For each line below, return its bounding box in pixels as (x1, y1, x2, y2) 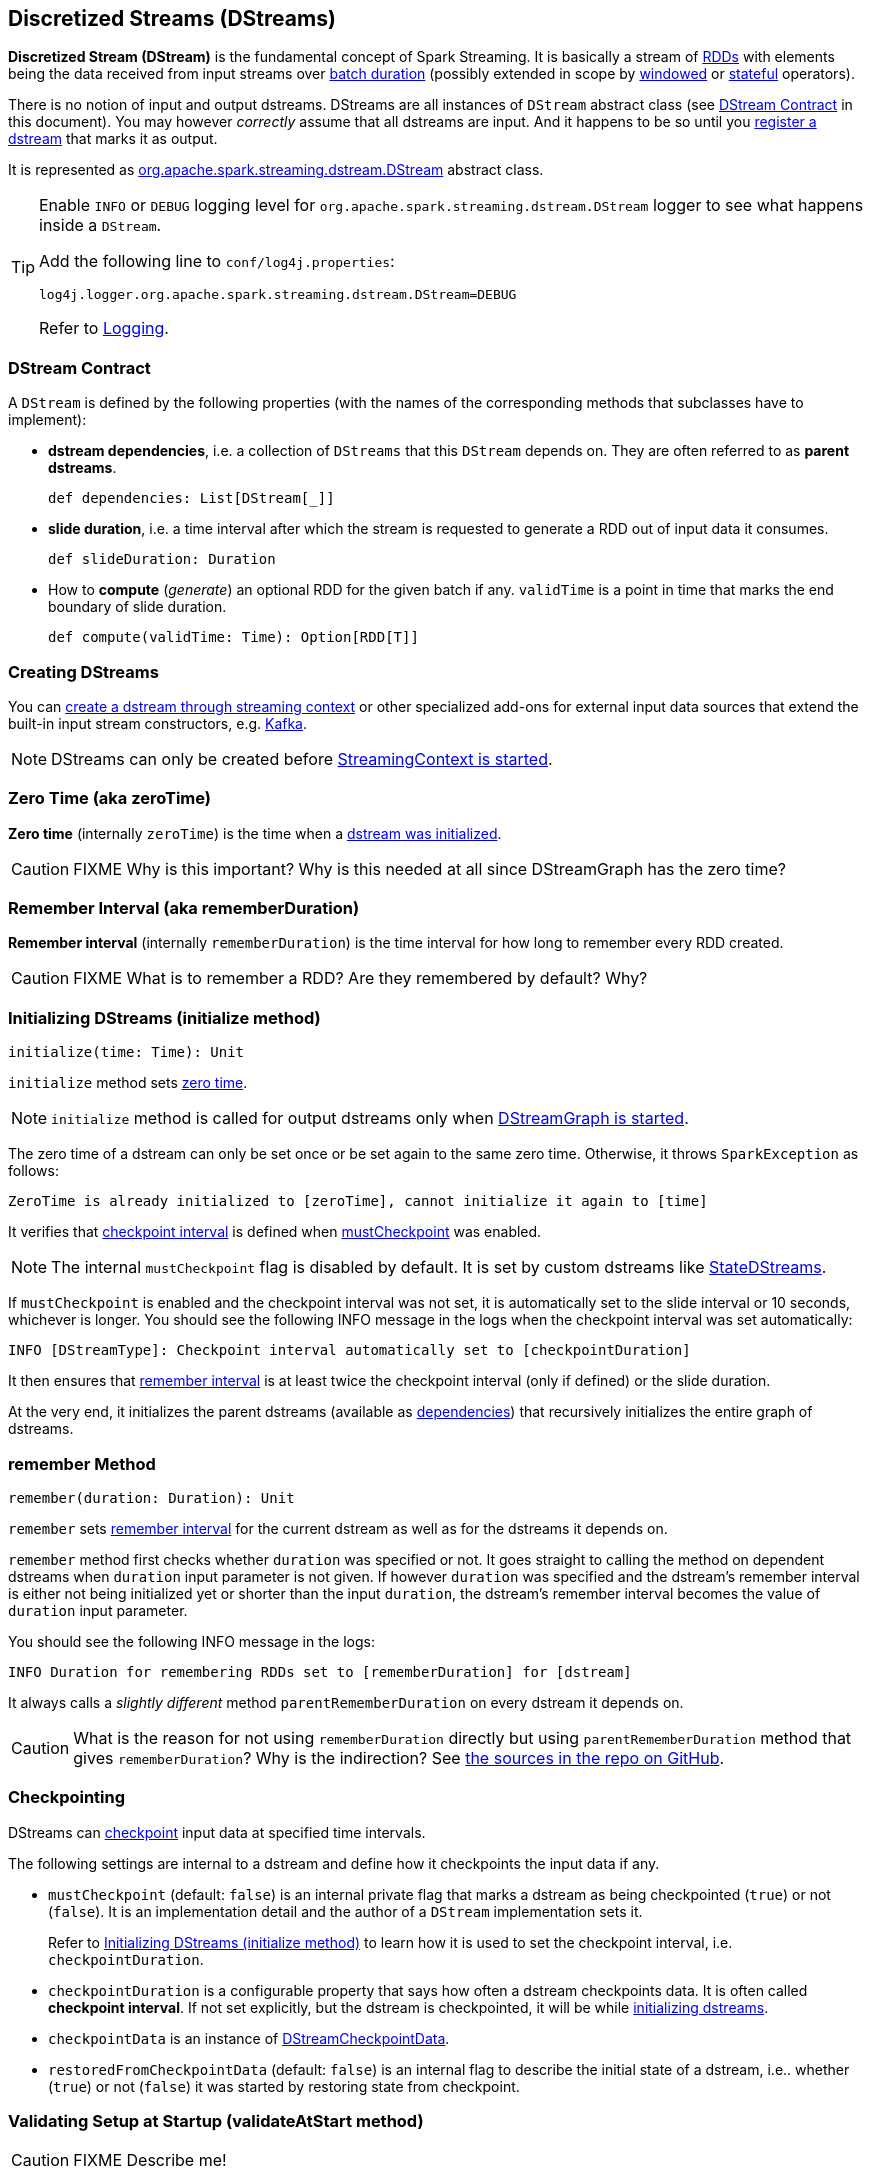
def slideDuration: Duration (48, 551, 276, 568)
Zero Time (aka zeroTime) (8, 788, 211, 809)
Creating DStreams (8, 661, 159, 682)
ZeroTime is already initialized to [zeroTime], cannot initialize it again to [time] (8, 1193, 708, 1210)
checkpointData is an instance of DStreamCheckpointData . (48, 2029, 450, 2047)
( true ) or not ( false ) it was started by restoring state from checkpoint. (48, 2077, 520, 2095)
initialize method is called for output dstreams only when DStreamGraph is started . (51, 1108, 689, 1129)
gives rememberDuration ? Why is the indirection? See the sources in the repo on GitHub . (73, 1747, 725, 1768)
